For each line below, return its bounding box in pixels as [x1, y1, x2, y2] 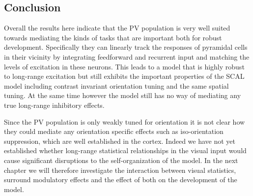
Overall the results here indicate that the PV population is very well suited [4, 23, 230, 33]
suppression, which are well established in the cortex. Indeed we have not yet [4, 135, 236, 146]
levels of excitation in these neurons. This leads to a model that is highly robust [4, 61, 245, 71]
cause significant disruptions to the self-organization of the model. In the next [4, 155, 238, 165]
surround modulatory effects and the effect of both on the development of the [4, 174, 237, 185]
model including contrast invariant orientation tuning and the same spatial [4, 80, 229, 91]
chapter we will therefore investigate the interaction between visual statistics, [4, 164, 236, 175]
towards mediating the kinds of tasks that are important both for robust [4, 32, 222, 42]
